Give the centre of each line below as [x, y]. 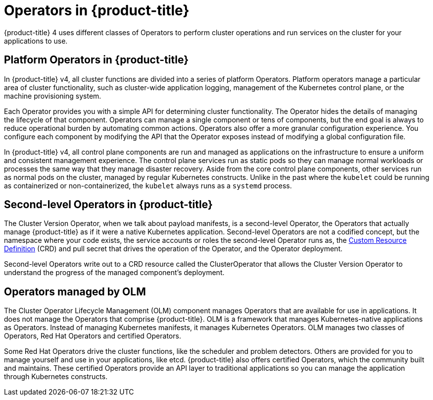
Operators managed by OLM [75, 291]
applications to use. [36, 41]
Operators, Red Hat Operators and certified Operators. [93, 336]
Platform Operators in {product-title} [96, 60]
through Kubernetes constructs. [56, 377]
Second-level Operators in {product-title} [108, 205]
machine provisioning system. [53, 96]
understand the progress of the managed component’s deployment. [114, 273]
